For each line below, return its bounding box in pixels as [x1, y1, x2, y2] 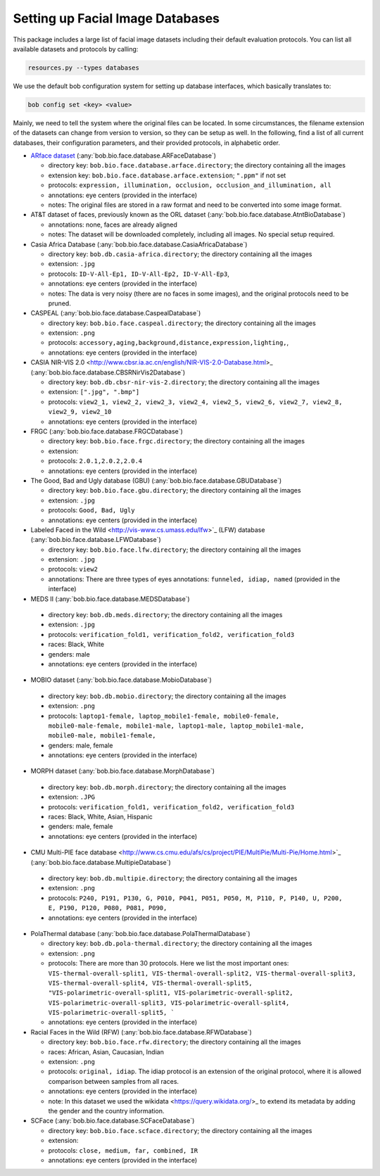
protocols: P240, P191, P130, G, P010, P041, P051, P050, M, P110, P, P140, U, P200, [48, 894, 343, 902]
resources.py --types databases [27, 63, 140, 72]
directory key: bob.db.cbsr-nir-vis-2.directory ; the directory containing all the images [48, 378, 320, 386]
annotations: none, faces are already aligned [48, 220, 177, 229]
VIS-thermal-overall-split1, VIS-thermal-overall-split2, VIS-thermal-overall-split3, [48, 969, 357, 978]
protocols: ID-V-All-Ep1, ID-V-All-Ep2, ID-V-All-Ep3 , [48, 270, 230, 278]
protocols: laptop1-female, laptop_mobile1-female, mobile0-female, [48, 712, 280, 720]
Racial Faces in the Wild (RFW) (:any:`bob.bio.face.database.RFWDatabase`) [30, 1028, 253, 1036]
